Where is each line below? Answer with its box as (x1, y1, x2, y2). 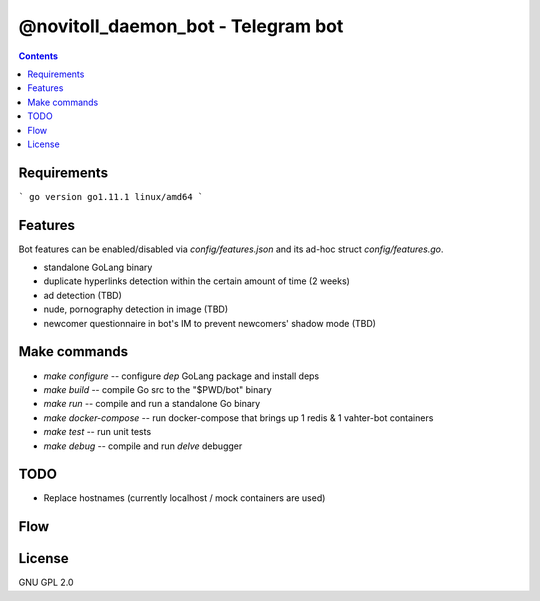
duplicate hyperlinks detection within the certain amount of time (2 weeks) (43, 275, 350, 287)
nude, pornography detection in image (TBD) (43, 303, 229, 315)
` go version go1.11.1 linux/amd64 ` (18, 191, 204, 202)
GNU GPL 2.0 (18, 576, 74, 589)
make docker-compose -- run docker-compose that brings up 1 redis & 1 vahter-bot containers (43, 411, 434, 424)
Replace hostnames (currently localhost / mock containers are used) (43, 492, 326, 504)
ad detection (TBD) (43, 289, 122, 301)
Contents (18, 50, 59, 62)
